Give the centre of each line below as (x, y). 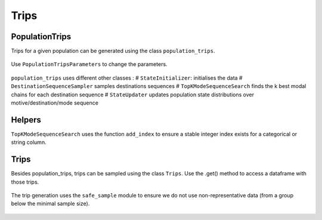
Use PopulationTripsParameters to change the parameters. (89, 64)
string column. (29, 142)
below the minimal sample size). (50, 204)
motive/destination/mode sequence (55, 103)
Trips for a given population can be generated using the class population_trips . (113, 51)
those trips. (25, 182)
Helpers (26, 120)
